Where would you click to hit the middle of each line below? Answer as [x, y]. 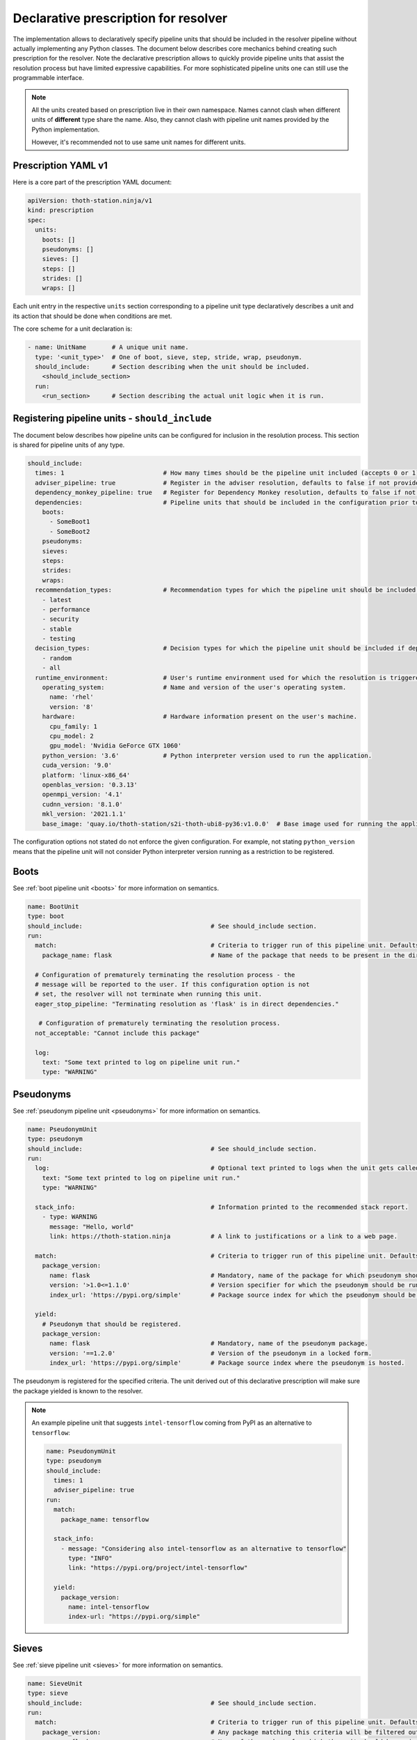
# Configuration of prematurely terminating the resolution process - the [165, 975]
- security [60, 619]
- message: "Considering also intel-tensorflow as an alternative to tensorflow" [204, 1548]
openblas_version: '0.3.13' [90, 784]
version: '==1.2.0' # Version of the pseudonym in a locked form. [211, 1353]
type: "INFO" [90, 1558]
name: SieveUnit [55, 1683]
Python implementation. [66, 129]
